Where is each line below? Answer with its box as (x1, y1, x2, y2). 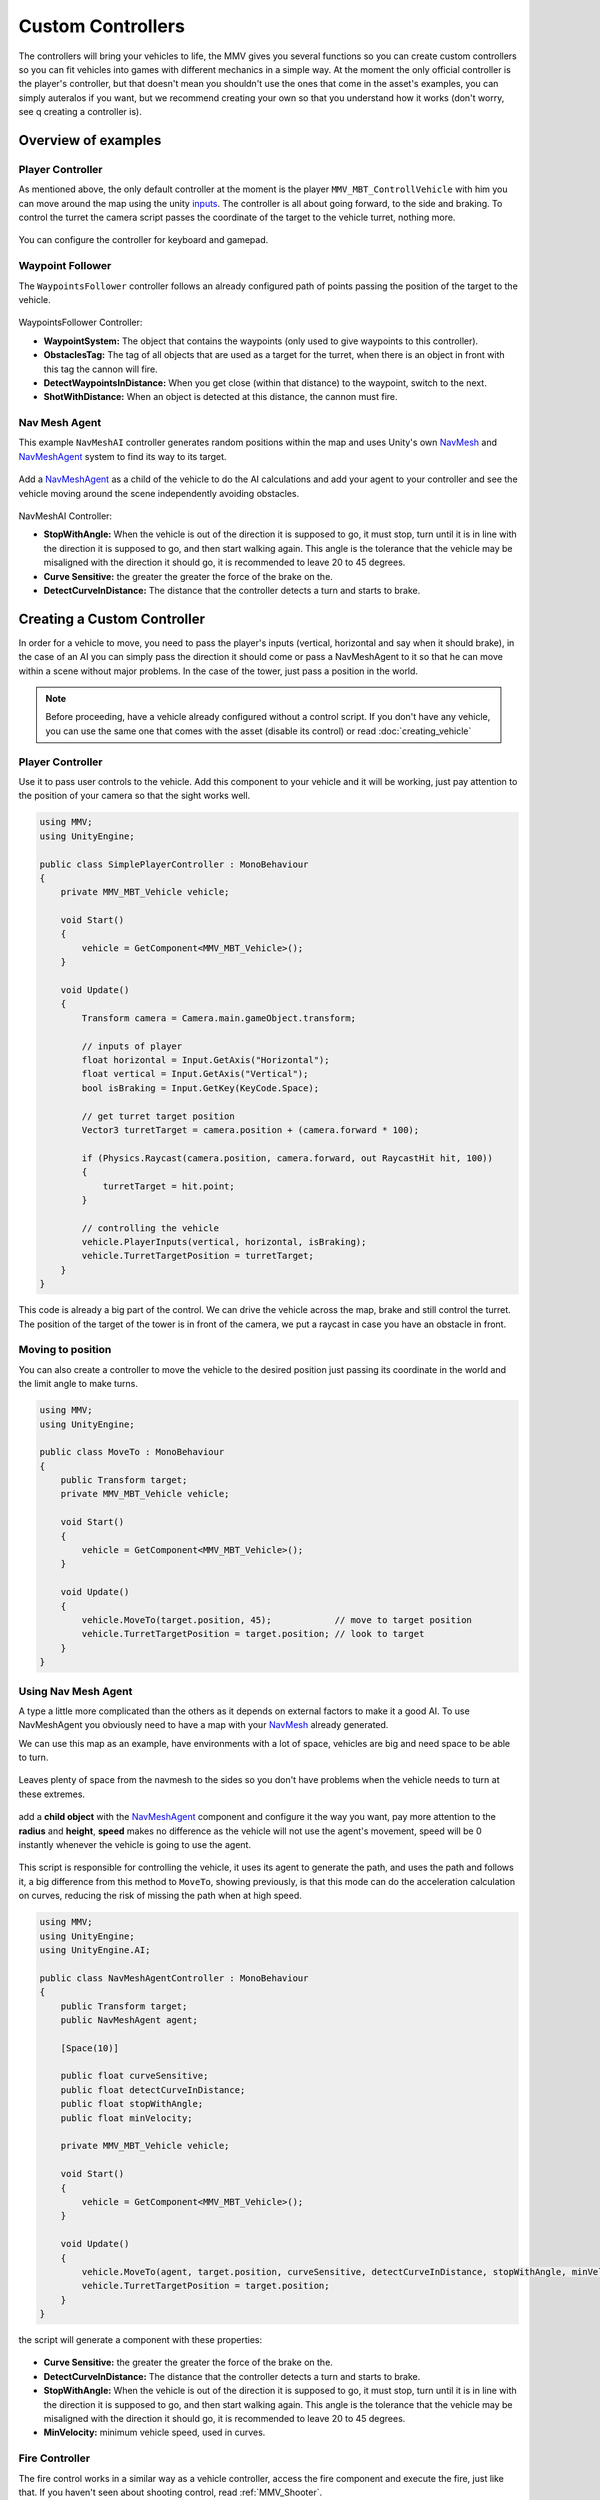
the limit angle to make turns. (18, 1378, 139, 1390)
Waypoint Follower (18, 259, 112, 273)
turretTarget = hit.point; (102, 1180, 235, 1192)
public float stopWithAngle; (60, 2098, 204, 2110)
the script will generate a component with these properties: (18, 2334, 263, 2346)
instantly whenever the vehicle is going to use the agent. (18, 1839, 252, 1851)
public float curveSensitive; (60, 2070, 209, 2082)
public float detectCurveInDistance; (60, 2084, 246, 2095)
